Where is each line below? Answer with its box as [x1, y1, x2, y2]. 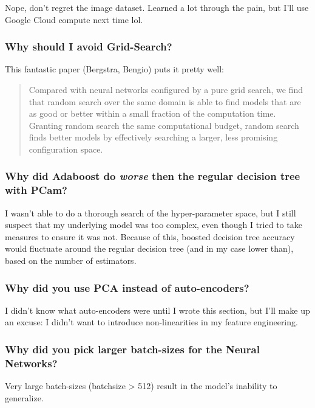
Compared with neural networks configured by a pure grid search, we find [29, 83, 303, 95]
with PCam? [5, 182, 67, 198]
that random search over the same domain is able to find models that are [29, 95, 301, 108]
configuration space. [29, 142, 103, 155]
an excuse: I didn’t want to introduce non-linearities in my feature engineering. [5, 316, 298, 328]
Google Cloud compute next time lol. [5, 13, 143, 26]
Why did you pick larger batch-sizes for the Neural [5, 342, 260, 356]
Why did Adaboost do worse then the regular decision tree [5, 168, 300, 184]
